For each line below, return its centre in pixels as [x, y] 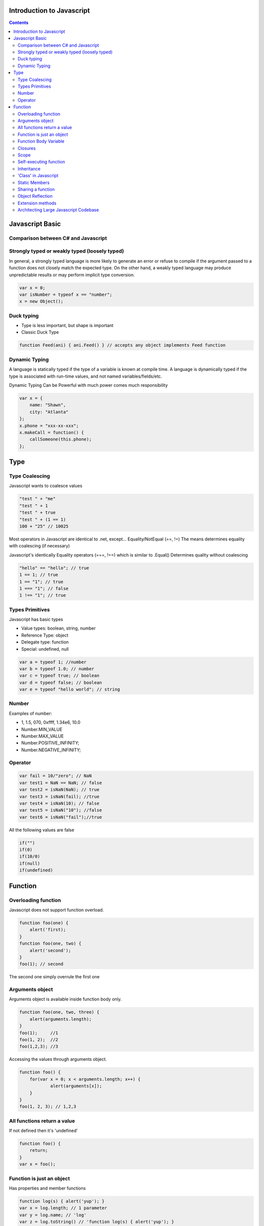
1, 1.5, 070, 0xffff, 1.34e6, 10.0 [51, 722]
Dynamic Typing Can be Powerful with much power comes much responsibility [88, 385]
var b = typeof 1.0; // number [57, 669]
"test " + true [37, 513]
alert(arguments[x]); [76, 1086]
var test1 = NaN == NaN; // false [61, 783]
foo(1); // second [41, 964]
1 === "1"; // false [44, 588]
